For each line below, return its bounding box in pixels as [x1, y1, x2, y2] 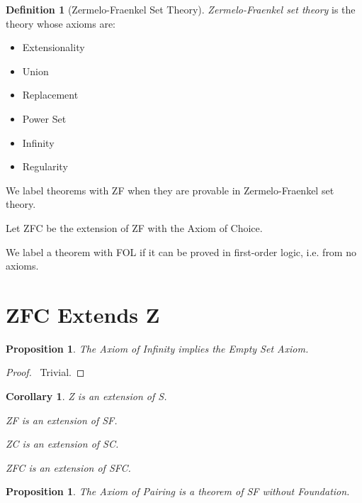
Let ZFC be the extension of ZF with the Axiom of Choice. [6, 220, 263, 235]
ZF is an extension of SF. [6, 412, 118, 427]
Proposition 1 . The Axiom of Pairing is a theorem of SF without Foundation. [6, 484, 350, 499]
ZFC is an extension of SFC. [6, 460, 131, 475]
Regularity [22, 159, 68, 174]
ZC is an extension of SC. [6, 436, 119, 451]
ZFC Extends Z [6, 299, 160, 328]
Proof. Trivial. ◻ [6, 365, 85, 380]
